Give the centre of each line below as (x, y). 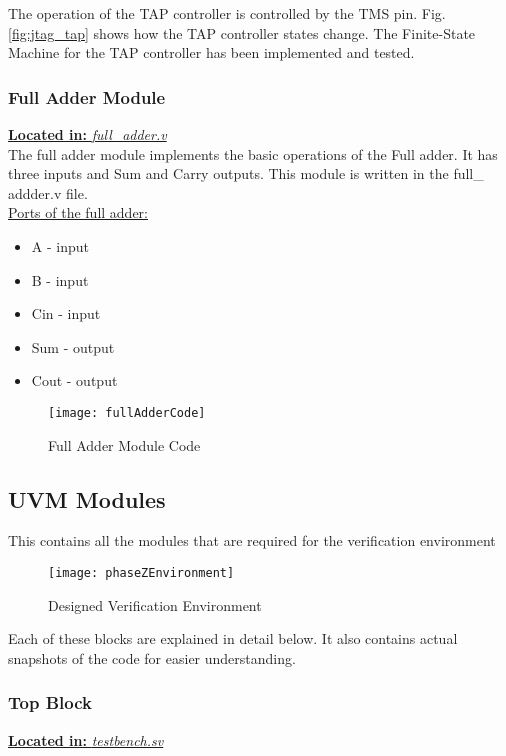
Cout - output (74, 380)
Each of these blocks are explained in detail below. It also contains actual (233, 638)
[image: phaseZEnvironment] (141, 572)
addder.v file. (48, 192)
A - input (60, 245)
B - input (60, 279)
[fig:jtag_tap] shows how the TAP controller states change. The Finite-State (242, 32)
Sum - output (73, 346)
